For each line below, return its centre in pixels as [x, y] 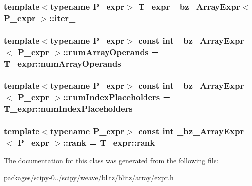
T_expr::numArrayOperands [63, 63]
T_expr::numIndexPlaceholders [68, 108]
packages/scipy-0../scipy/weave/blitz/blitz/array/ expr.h [89, 177]
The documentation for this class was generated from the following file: [111, 161]
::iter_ [62, 18]
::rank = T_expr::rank [109, 142]
